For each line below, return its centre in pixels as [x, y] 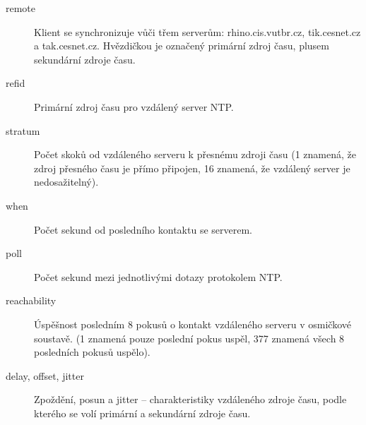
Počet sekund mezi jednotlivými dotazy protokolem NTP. [158, 276]
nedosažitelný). [66, 182]
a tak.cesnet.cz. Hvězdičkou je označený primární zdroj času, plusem [182, 46]
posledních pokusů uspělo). [92, 352]
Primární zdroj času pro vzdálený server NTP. [134, 106]
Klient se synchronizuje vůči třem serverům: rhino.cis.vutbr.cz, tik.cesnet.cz [197, 31]
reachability [31, 300]
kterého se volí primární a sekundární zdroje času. [142, 413]
